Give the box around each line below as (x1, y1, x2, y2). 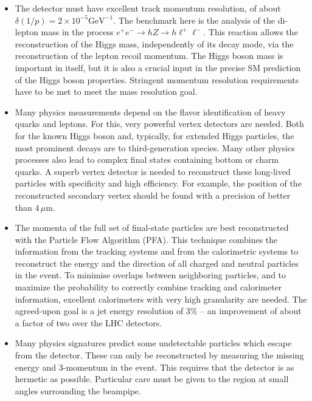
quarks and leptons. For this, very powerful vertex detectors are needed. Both (15, 117, 304, 130)
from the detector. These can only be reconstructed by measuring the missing (15, 349, 304, 362)
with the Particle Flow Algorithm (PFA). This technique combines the (15, 233, 278, 245)
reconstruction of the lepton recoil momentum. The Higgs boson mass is (15, 49, 283, 62)
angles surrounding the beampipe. (15, 384, 141, 397)
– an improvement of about (200, 304, 302, 317)
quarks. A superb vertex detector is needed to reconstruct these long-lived (15, 165, 291, 177)
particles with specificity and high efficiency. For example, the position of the (15, 177, 302, 190)
